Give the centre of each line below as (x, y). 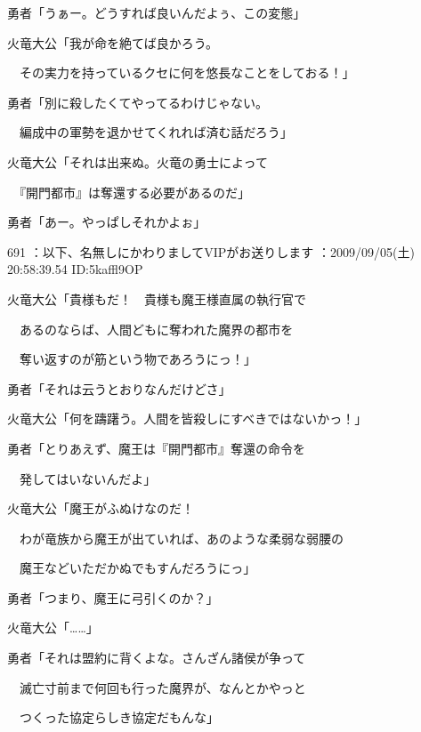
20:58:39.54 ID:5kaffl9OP (75, 269)
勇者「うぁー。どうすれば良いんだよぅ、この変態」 (157, 12)
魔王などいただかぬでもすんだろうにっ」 (138, 568)
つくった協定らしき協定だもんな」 (119, 717)
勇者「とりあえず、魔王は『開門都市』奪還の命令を (157, 448)
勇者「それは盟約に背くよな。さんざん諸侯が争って (157, 658)
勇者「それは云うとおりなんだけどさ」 (119, 388)
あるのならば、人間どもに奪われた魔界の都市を (156, 329)
